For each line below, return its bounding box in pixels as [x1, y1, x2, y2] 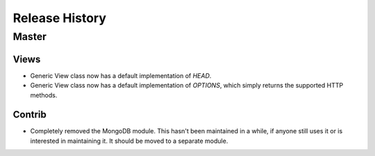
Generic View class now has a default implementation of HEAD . [30, 71, 212, 79]
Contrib [12, 109, 47, 121]
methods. [30, 90, 58, 99]
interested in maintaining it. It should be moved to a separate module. [30, 137, 228, 145]
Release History [12, 10, 107, 26]
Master [12, 30, 47, 43]
